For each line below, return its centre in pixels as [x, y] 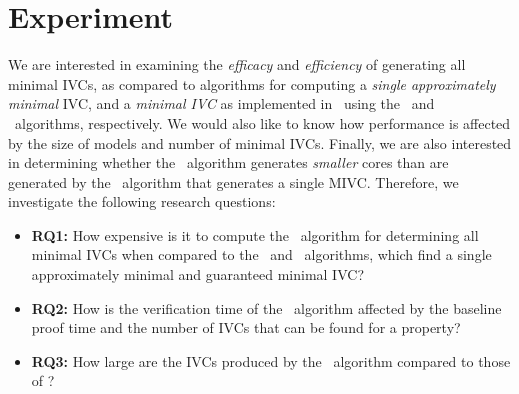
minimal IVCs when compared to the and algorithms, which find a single [261, 254]
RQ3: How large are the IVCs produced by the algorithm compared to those [271, 360]
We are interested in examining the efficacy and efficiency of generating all [237, 64]
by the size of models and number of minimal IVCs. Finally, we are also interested [260, 142]
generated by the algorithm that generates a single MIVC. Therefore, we [233, 181]
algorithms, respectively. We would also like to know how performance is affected [262, 122]
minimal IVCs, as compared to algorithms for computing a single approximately [252, 83]
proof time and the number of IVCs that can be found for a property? [246, 327]
